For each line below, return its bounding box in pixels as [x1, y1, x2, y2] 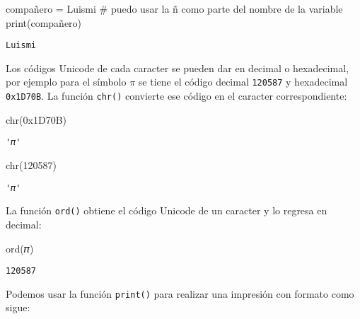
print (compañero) [6, 15, 82, 30]
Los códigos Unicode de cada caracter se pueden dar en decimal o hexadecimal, [6, 60, 349, 75]
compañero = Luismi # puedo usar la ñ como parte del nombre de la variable [6, 1, 343, 16]
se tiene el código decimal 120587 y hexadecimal [138, 74, 348, 89]
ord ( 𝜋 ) [6, 240, 34, 255]
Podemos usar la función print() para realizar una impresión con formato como [6, 286, 354, 301]
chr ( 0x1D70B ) [6, 112, 67, 127]
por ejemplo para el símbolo [6, 74, 127, 89]
